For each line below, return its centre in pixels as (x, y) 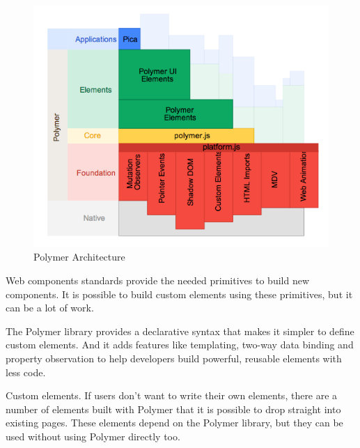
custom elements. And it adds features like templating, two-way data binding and (180, 345)
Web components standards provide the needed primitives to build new (158, 280)
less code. (26, 372)
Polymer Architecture (79, 257)
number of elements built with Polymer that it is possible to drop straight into (173, 409)
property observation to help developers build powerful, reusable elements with (174, 358)
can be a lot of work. (50, 308)
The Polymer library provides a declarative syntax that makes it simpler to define (180, 331)
